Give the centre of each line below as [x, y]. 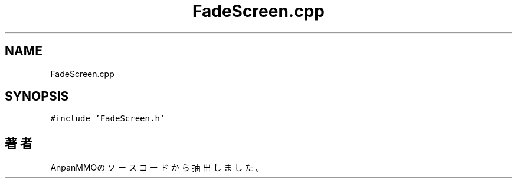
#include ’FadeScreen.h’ [108, 119]
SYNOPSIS [37, 97]
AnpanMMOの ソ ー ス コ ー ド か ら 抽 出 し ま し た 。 [157, 168]
